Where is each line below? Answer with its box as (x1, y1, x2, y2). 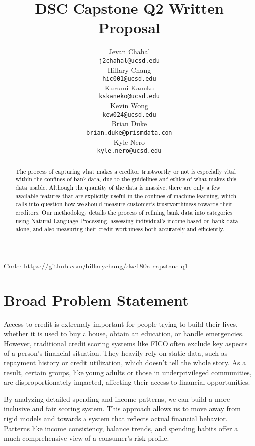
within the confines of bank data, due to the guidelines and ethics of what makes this (15, 175, 237, 183)
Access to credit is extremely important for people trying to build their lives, (4, 318, 238, 329)
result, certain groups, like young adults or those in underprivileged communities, (4, 367, 252, 377)
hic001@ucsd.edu (102, 75, 156, 83)
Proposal (98, 17, 160, 38)
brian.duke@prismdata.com (86, 129, 172, 136)
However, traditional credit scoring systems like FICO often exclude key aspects (4, 338, 248, 348)
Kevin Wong (110, 100, 148, 111)
